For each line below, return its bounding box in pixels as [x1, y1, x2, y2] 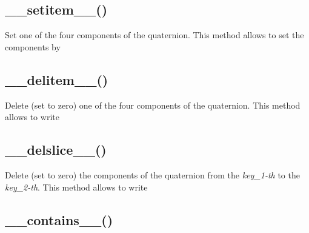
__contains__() [5, 210, 113, 229]
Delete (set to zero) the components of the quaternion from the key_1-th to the [5, 168, 300, 181]
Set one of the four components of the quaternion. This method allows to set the [5, 29, 304, 41]
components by [5, 40, 61, 53]
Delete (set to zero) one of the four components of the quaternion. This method [5, 98, 301, 111]
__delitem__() [5, 70, 108, 89]
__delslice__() [5, 140, 107, 159]
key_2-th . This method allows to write [5, 180, 148, 193]
